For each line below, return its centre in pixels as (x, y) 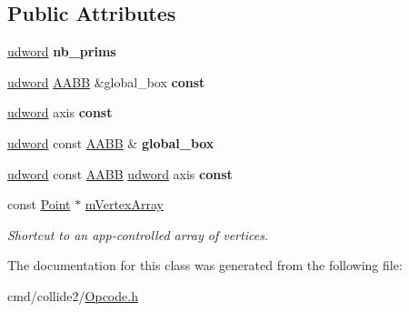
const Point (39, 204)
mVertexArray (124, 204)
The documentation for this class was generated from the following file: (205, 265)
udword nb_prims (62, 51)
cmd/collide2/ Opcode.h (73, 295)
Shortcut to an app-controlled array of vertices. (138, 234)
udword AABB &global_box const (106, 81)
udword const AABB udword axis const (120, 173)
